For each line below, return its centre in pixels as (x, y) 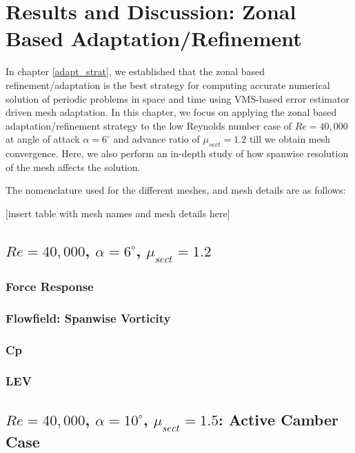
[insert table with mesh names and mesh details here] (118, 213)
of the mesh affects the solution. (73, 167)
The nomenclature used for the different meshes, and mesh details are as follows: (176, 190)
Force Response (50, 286)
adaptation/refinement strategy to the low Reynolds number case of (149, 125)
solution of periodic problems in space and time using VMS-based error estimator (177, 98)
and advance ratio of (156, 139)
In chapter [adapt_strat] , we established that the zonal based (135, 71)
